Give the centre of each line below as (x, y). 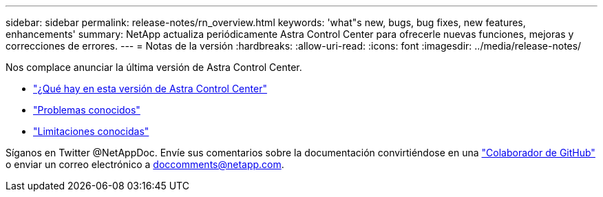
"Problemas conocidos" (87, 110)
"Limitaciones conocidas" (91, 131)
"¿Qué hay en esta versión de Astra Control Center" (150, 89)
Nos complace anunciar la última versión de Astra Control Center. (154, 67)
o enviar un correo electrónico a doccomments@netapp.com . (145, 164)
